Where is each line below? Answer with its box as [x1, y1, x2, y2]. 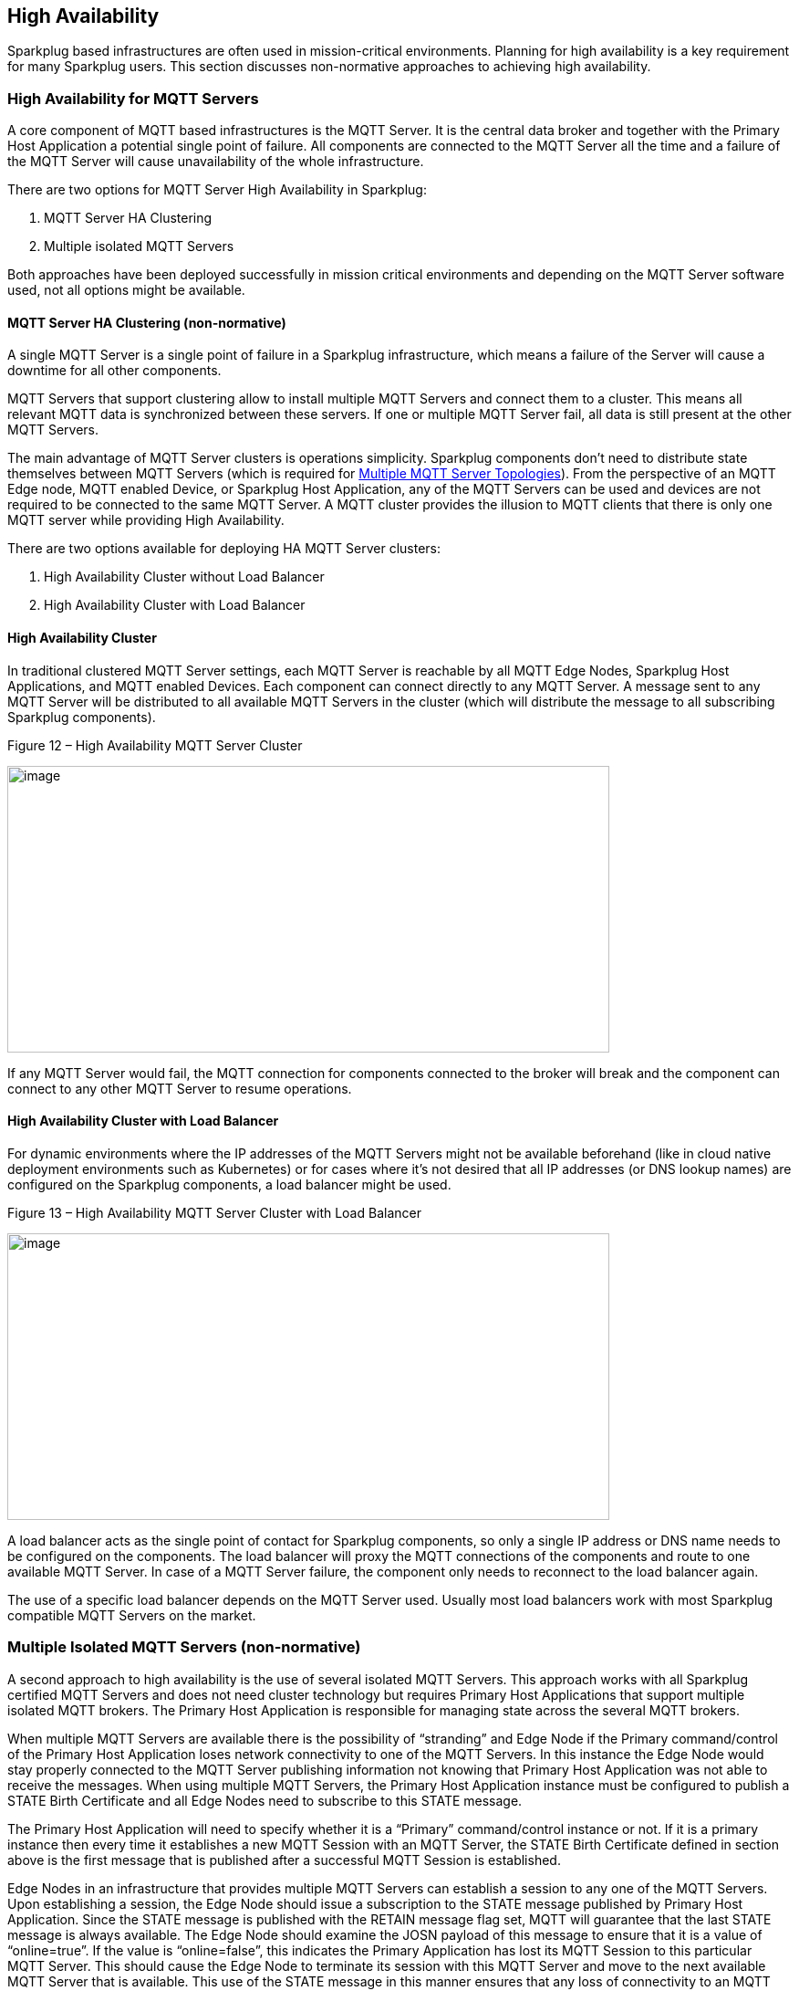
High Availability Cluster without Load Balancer [44, 569, 325, 585]
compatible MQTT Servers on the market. [7, 1607, 256, 1623]
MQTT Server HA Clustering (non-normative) [7, 314, 286, 330]
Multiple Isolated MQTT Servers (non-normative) [7, 1638, 361, 1657]
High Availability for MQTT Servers [7, 89, 259, 108]
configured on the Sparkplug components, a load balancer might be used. [7, 1176, 451, 1192]
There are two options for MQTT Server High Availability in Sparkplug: [7, 182, 427, 198]
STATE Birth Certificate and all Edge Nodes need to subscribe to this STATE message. [7, 1792, 523, 1808]
